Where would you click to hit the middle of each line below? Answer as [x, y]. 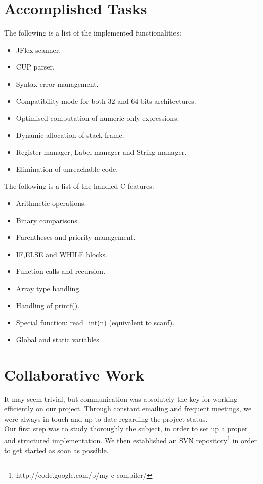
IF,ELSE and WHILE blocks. [61, 254]
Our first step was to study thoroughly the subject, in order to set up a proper [126, 428]
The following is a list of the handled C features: [79, 186]
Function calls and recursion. [61, 271]
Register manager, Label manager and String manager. [101, 152]
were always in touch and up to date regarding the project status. [106, 418]
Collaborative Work [74, 374]
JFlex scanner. [38, 49]
